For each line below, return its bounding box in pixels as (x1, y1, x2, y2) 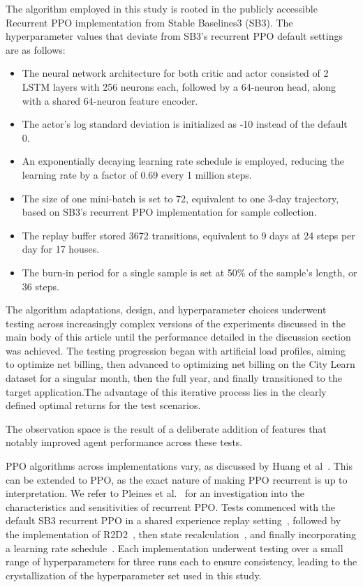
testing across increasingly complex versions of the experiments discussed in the (6, 315, 346, 330)
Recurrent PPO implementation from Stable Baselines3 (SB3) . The (6, 15, 293, 29)
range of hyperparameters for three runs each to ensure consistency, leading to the (6, 554, 357, 569)
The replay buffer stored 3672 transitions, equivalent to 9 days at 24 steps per (22, 228, 355, 242)
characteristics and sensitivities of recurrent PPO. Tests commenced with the (6, 499, 336, 514)
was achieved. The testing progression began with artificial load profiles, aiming (6, 343, 346, 357)
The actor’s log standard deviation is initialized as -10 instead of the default (22, 117, 348, 131)
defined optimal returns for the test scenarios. (6, 398, 201, 413)
